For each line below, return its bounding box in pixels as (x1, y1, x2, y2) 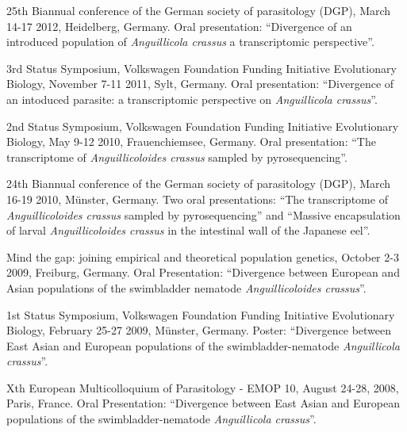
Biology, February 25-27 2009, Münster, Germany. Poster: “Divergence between (6, 322, 392, 338)
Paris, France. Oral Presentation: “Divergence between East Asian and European (6, 395, 401, 411)
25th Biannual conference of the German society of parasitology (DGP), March (6, 2, 391, 18)
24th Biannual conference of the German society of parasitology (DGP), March (6, 175, 391, 192)
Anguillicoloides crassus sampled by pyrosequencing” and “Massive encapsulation (6, 206, 401, 223)
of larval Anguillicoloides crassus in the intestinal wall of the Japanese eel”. (6, 222, 371, 239)
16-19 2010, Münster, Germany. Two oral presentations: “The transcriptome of (6, 190, 388, 207)
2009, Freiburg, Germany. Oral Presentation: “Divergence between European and (6, 264, 400, 281)
